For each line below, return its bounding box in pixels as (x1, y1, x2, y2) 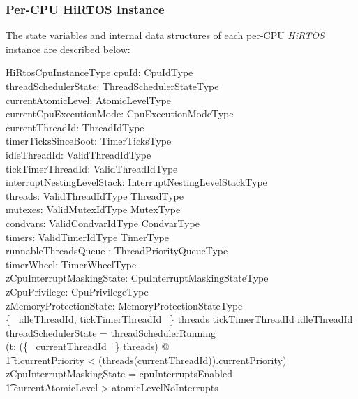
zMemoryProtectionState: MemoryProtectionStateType (6, 298, 243, 312)
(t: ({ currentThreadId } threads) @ (6, 339, 170, 354)
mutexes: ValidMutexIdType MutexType (6, 202, 181, 217)
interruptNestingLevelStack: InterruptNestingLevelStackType (6, 175, 267, 189)
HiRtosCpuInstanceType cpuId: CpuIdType (6, 65, 193, 80)
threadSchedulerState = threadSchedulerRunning (6, 325, 216, 340)
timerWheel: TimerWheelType (6, 256, 137, 271)
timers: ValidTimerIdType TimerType (6, 229, 169, 244)
